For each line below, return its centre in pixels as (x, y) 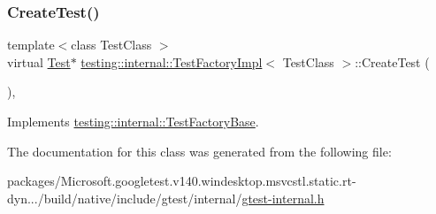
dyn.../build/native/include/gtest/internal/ (125, 198)
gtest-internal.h (283, 198)
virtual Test (39, 61)
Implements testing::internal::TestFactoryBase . (133, 121)
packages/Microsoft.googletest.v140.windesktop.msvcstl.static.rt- (182, 181)
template (31, 45)
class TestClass (111, 45)
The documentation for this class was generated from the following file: (199, 151)
